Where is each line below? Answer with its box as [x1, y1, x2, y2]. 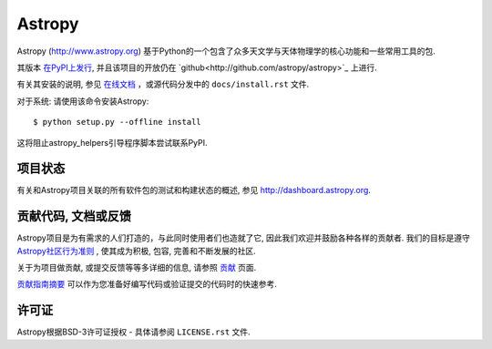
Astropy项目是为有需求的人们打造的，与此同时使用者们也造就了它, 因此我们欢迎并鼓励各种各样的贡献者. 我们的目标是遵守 [16, 232, 471, 243]
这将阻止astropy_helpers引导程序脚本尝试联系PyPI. [16, 137, 209, 148]
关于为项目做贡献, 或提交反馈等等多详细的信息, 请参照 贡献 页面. [16, 262, 257, 273]
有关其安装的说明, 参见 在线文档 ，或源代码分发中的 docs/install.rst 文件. [16, 78, 310, 90]
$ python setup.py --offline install [33, 117, 202, 128]
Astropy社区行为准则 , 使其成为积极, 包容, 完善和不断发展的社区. [16, 245, 257, 256]
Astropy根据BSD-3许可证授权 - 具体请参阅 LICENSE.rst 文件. [16, 326, 251, 337]
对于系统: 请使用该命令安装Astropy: [16, 96, 149, 107]
